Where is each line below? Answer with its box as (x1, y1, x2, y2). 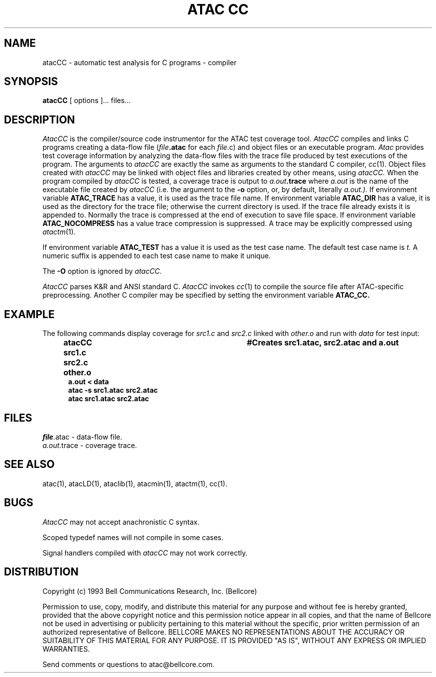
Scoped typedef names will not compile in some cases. (42, 533, 223, 542)
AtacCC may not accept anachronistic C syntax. (42, 517, 200, 526)
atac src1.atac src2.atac (68, 394, 149, 403)
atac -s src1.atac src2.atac (68, 386, 158, 395)
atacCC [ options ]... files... (42, 96, 131, 105)
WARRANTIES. (42, 644, 90, 653)
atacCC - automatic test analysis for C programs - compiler (42, 58, 237, 67)
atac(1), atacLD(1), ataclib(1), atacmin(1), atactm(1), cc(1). (42, 479, 227, 488)
